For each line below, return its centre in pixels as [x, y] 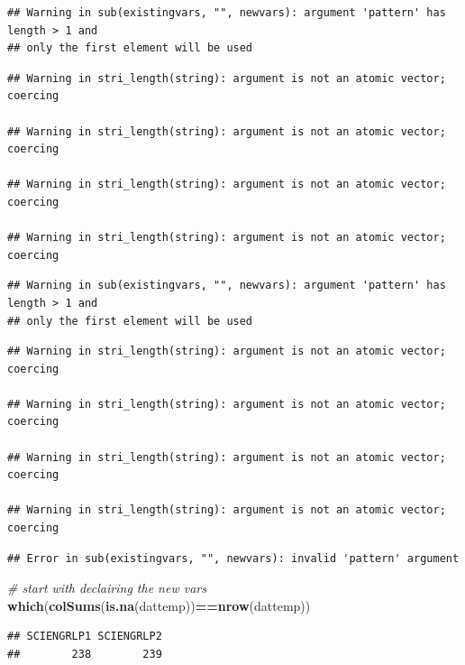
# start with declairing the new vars [107, 588]
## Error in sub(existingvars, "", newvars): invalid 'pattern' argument [233, 558]
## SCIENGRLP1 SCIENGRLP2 [85, 637]
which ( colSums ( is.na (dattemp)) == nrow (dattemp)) [159, 605]
